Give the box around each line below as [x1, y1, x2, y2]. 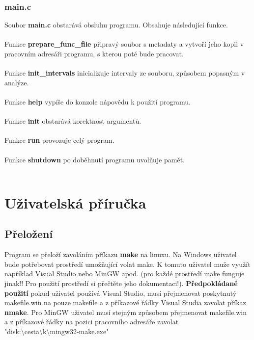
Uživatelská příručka [4, 192, 146, 212]
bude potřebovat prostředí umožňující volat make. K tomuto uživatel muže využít [4, 259, 251, 269]
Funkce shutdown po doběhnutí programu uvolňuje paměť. [4, 154, 185, 164]
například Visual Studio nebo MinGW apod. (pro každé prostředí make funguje [4, 268, 245, 279]
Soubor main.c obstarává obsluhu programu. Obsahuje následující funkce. [4, 20, 228, 30]
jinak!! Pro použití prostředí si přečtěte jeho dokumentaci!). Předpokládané [4, 278, 238, 288]
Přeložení [4, 226, 53, 241]
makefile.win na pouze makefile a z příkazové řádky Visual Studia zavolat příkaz [4, 297, 246, 308]
